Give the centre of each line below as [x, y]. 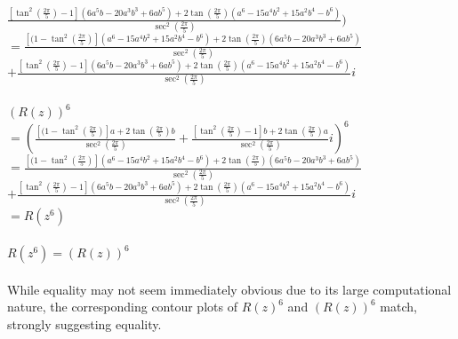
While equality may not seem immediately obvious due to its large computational [229, 289]
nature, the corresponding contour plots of [122, 307]
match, [398, 307]
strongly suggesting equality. [84, 323]
